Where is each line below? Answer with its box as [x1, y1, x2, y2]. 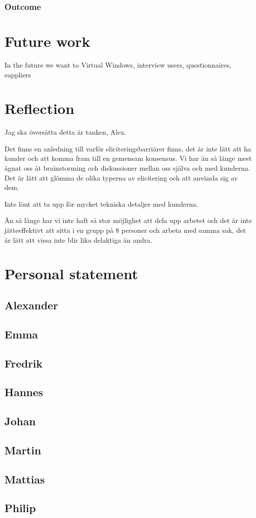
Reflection [4, 98, 75, 118]
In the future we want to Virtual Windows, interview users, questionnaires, [4, 59, 232, 70]
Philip [4, 500, 36, 516]
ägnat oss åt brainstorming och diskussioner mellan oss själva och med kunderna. [4, 163, 251, 173]
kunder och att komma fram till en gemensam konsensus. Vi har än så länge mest [4, 153, 252, 163]
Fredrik [4, 355, 43, 370]
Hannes [4, 384, 43, 400]
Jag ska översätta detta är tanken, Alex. [4, 127, 127, 137]
